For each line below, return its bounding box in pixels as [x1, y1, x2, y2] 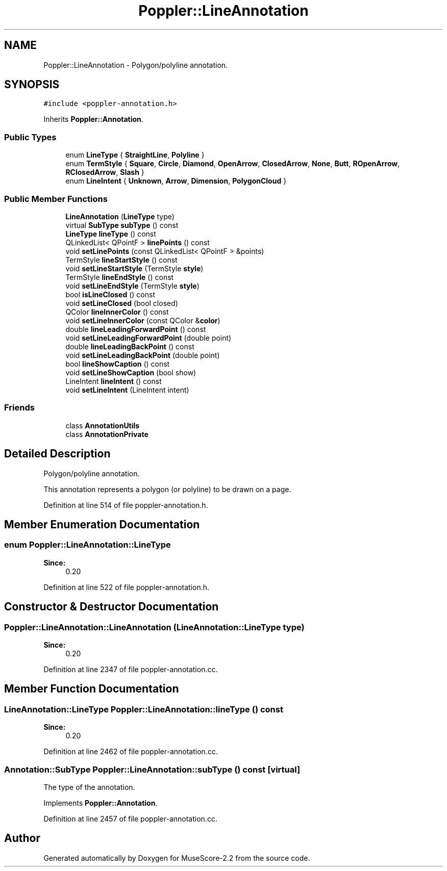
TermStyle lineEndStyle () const [65, 272, 174, 281]
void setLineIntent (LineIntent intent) [65, 385, 189, 394]
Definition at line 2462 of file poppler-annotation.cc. [43, 747, 218, 756]
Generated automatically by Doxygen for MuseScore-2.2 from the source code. [43, 853, 310, 862]
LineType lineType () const [65, 229, 156, 238]
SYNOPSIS [4, 78, 60, 91]
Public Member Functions [4, 193, 108, 204]
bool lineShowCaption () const [65, 359, 170, 368]
